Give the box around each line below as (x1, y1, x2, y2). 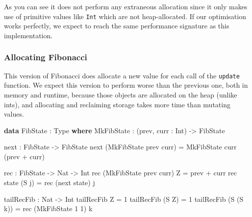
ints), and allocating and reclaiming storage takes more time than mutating (4, 99, 230, 109)
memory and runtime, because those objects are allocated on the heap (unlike (4, 89, 237, 99)
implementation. (4, 30, 53, 40)
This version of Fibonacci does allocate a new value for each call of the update (4, 70, 240, 80)
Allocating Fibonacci (4, 51, 87, 63)
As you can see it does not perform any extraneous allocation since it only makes (4, 1, 248, 11)
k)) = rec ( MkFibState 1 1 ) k (4, 203, 93, 214)
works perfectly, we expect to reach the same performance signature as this (4, 21, 229, 31)
